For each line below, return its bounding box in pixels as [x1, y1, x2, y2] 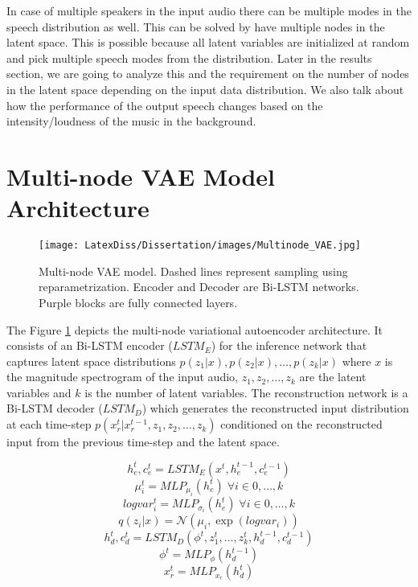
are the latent [299, 368, 367, 385]
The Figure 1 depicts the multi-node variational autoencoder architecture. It [6, 321, 383, 338]
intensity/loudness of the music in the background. [6, 113, 256, 129]
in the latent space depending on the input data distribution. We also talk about [6, 80, 404, 97]
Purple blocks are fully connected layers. [39, 293, 238, 310]
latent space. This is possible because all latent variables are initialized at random [6, 34, 410, 51]
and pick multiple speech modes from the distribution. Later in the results [6, 49, 372, 66]
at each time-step [6, 416, 92, 433]
